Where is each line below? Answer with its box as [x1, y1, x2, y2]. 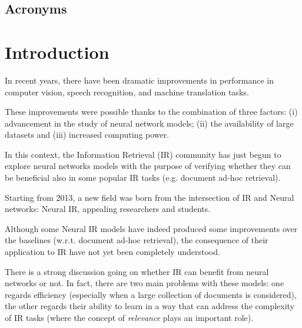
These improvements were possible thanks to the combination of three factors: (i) [5, 105, 298, 118]
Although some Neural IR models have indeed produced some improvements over [5, 222, 298, 234]
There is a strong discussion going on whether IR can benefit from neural [5, 265, 269, 277]
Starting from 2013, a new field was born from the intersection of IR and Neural [5, 191, 294, 203]
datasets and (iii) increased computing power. [5, 128, 170, 141]
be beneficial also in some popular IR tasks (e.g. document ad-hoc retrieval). [5, 171, 281, 184]
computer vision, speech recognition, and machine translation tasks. [5, 85, 249, 98]
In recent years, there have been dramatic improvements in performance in [5, 74, 274, 86]
